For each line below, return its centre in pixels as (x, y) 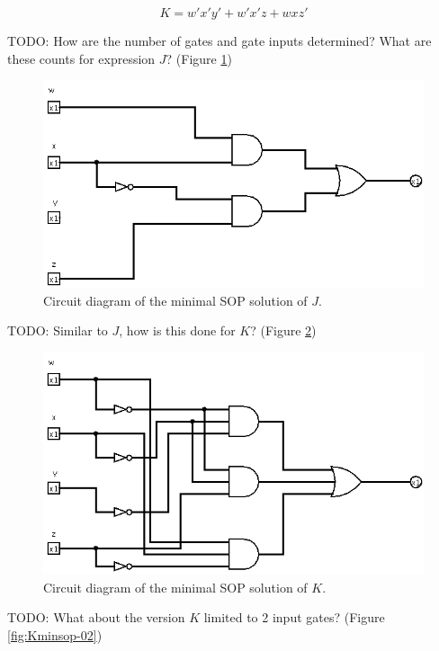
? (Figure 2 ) (283, 330)
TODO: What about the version (96, 617)
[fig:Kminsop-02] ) (55, 634)
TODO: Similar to (58, 330)
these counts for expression (81, 58)
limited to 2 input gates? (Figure (294, 617)
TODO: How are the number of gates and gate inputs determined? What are (219, 40)
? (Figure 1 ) (199, 58)
